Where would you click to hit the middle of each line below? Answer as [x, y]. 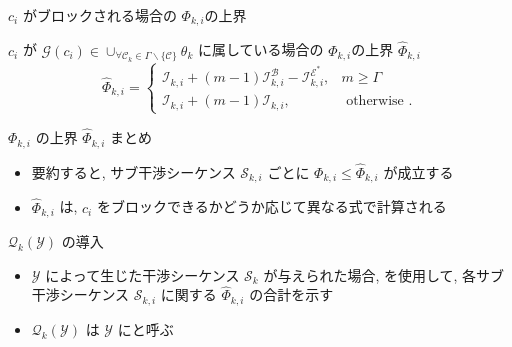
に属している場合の [260, 49]
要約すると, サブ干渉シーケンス [133, 171]
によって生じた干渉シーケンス [142, 274]
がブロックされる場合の [99, 15]
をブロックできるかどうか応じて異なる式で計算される [271, 206]
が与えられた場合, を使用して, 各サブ [384, 274]
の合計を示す [291, 294]
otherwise [375, 101]
